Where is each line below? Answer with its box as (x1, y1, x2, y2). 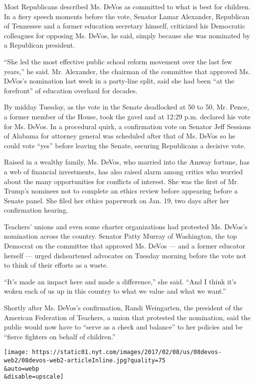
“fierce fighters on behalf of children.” (4, 331, 116, 341)
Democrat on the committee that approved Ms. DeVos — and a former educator (4, 241, 245, 251)
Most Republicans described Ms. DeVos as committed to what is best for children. (4, 1, 251, 11)
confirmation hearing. (4, 205, 68, 215)
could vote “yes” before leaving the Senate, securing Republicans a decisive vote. (4, 140, 246, 150)
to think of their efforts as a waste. (4, 260, 108, 270)
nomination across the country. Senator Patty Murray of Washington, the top (4, 231, 237, 241)
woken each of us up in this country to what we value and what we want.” (4, 286, 226, 296)
